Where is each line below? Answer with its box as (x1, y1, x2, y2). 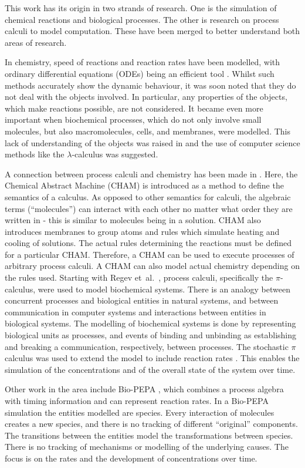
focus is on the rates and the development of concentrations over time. (5, 452, 257, 464)
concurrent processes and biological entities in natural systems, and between (5, 294, 279, 307)
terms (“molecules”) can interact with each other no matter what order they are (5, 202, 293, 214)
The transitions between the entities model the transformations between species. (5, 429, 293, 441)
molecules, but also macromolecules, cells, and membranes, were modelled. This (5, 124, 291, 137)
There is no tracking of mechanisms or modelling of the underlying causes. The (5, 440, 289, 453)
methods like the (5, 148, 65, 160)
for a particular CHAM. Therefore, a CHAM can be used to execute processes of (5, 248, 294, 260)
